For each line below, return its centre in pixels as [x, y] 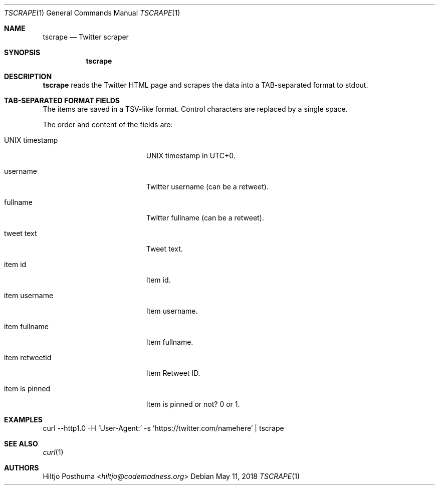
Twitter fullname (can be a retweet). [205, 218]
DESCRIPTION [28, 76]
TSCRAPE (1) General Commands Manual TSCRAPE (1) [92, 13]
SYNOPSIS [22, 52]
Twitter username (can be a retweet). [207, 187]
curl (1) [53, 452]
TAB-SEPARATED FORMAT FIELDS [62, 100]
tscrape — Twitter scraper [86, 37]
